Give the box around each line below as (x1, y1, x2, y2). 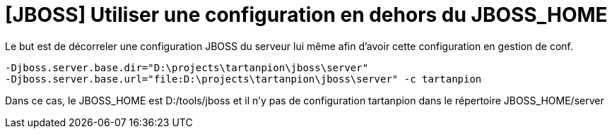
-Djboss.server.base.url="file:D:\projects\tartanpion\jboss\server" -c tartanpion (5, 73, 482, 85)
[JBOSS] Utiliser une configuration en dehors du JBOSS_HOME (5, 3, 608, 27)
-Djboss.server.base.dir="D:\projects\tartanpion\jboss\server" (5, 61, 369, 73)
